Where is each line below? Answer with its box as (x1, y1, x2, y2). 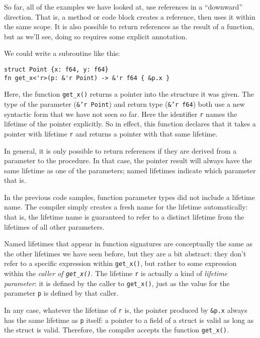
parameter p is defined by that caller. (4, 288, 119, 298)
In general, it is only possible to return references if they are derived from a (4, 145, 237, 156)
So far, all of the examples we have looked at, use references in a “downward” (4, 2, 242, 12)
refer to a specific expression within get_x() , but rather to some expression (4, 258, 237, 268)
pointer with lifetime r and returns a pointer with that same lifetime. (4, 128, 218, 139)
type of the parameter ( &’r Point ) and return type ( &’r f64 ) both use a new (4, 98, 245, 109)
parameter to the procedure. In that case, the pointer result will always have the (4, 155, 252, 166)
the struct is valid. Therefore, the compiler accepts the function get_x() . (4, 324, 229, 335)
